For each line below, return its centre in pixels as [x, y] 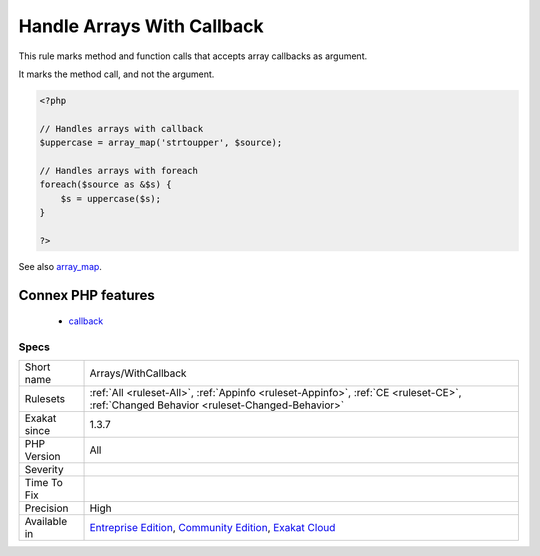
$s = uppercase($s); [111, 198]
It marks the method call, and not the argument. [116, 74]
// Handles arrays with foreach [119, 170]
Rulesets [44, 399]
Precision [46, 508]
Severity [44, 470]
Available [46, 522]
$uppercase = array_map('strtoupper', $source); [161, 143]
